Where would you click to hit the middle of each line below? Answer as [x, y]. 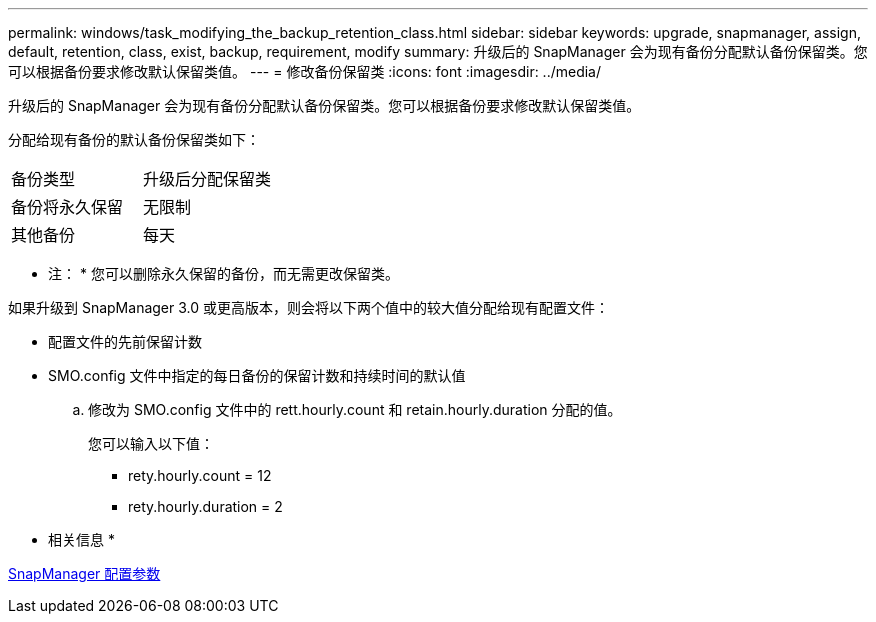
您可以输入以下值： [151, 443]
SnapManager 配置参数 [84, 573]
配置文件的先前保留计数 [125, 341]
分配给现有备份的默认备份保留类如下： [134, 139]
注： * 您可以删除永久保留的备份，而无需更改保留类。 [223, 273]
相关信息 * [81, 539]
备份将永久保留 [67, 207]
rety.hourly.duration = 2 [205, 506]
